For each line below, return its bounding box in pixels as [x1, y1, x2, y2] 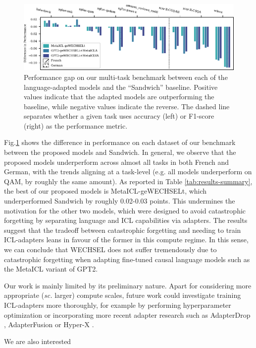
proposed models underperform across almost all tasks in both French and [4, 156, 229, 167]
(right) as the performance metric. [24, 120, 128, 131]
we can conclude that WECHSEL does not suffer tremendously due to [4, 244, 217, 255]
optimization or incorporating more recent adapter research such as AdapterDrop [4, 309, 251, 320]
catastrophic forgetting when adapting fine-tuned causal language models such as [4, 254, 250, 264]
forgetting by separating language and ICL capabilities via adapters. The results [4, 215, 248, 225]
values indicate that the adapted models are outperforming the [24, 91, 214, 102]
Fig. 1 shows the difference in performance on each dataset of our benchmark [4, 137, 236, 147]
